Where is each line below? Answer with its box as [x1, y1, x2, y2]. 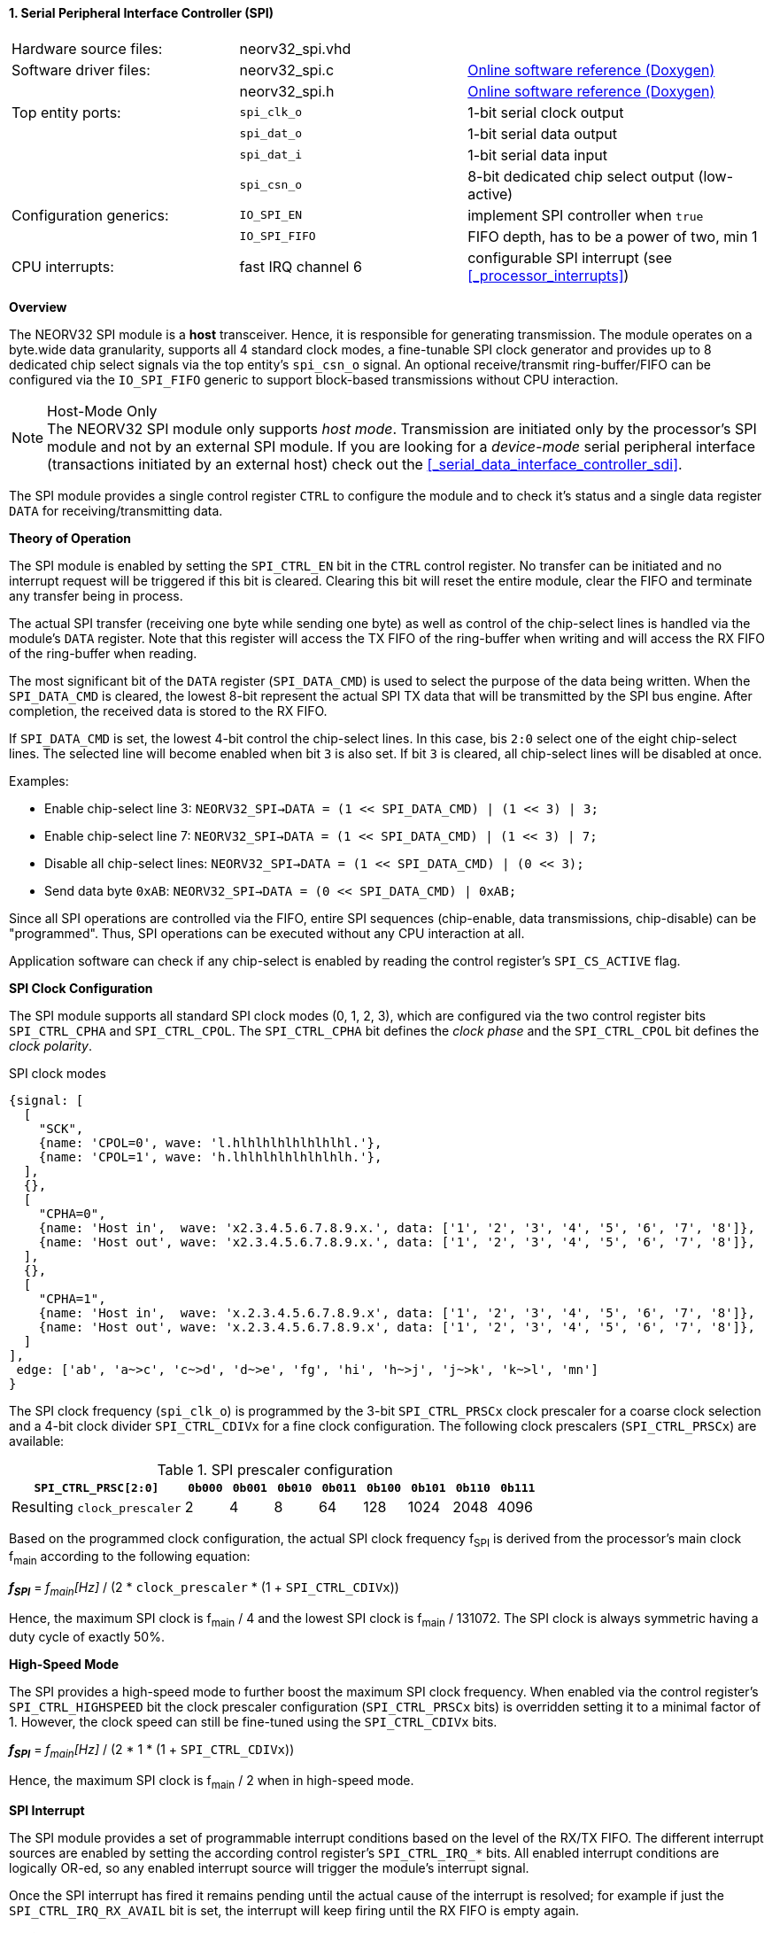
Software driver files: [12, 60, 151, 79]
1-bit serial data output [467, 124, 618, 143]
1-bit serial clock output [467, 103, 624, 121]
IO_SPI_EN [239, 208, 303, 222]
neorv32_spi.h [239, 82, 335, 100]
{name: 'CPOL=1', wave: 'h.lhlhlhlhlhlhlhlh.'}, [38, 1149, 382, 1164]
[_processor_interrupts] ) [467, 266, 629, 284]
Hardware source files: [12, 39, 163, 58]
